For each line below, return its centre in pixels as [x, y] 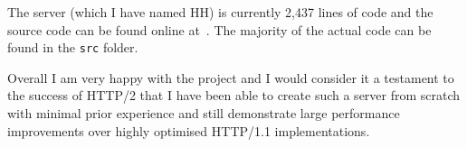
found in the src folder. [73, 47]
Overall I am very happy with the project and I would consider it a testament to [231, 77]
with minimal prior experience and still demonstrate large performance [204, 113]
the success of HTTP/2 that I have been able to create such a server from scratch [234, 95]
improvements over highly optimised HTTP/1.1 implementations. [189, 130]
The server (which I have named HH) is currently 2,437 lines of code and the [220, 12]
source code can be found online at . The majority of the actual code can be [219, 29]
